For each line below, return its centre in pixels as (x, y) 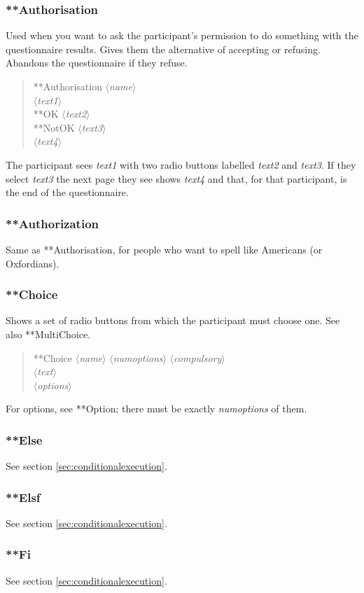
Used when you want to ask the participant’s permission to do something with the (182, 35)
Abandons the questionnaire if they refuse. (97, 63)
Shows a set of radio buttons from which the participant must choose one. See (173, 320)
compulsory (198, 357)
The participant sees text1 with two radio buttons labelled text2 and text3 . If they (181, 164)
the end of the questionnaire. (67, 192)
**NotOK (54, 127)
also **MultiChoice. (48, 334)
